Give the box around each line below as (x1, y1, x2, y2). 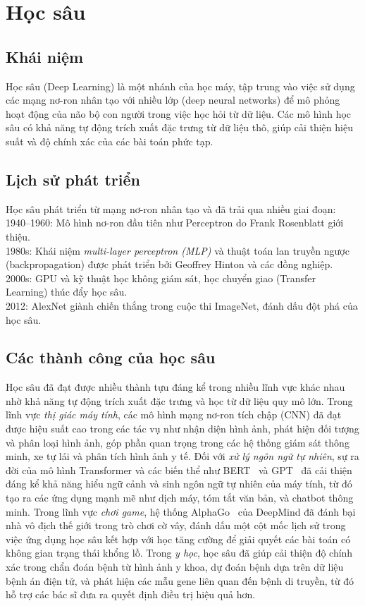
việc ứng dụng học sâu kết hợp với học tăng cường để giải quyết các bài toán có (6, 531, 351, 546)
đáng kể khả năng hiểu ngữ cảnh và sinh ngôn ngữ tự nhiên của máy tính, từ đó (6, 476, 352, 491)
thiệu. (6, 229, 31, 243)
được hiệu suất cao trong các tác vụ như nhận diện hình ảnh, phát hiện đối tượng (6, 421, 359, 436)
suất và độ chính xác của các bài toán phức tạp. (6, 133, 214, 148)
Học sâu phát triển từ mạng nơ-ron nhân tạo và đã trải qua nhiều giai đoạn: (6, 201, 336, 216)
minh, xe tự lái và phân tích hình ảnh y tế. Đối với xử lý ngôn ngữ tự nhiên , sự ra (6, 449, 359, 463)
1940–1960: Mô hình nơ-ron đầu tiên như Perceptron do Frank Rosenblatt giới (6, 215, 344, 230)
